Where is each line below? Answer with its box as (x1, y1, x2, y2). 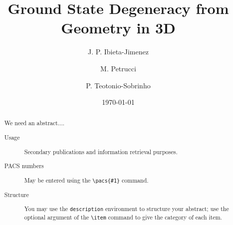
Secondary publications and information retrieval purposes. (24, 147, 178, 156)
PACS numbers (4, 162, 44, 170)
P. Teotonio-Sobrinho (86, 80, 151, 90)
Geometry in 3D (61, 17, 176, 38)
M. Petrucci (100, 63, 136, 73)
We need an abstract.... (4, 119, 65, 127)
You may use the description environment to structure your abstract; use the (24, 205, 229, 213)
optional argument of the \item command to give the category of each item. (24, 213, 222, 222)
